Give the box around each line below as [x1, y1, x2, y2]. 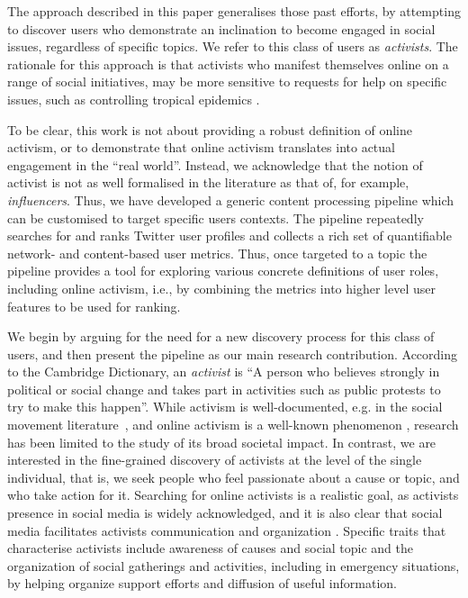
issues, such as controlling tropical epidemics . [7, 89, 260, 108]
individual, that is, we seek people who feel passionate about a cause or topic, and [7, 467, 460, 486]
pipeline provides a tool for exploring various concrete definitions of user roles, [7, 261, 439, 280]
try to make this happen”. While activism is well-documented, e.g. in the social [7, 397, 443, 416]
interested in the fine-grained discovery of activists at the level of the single [7, 450, 422, 469]
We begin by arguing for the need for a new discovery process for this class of [7, 327, 435, 346]
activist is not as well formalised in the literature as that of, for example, [7, 173, 409, 192]
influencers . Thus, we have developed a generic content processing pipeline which [7, 190, 454, 209]
